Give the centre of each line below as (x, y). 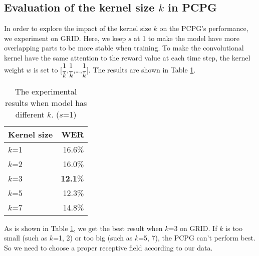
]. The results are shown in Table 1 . (141, 70)
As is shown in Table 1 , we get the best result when (83, 228)
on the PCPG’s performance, (204, 28)
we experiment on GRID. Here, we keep (65, 38)
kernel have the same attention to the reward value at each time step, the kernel (127, 57)
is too (234, 228)
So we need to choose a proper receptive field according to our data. (108, 247)
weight (14, 70)
